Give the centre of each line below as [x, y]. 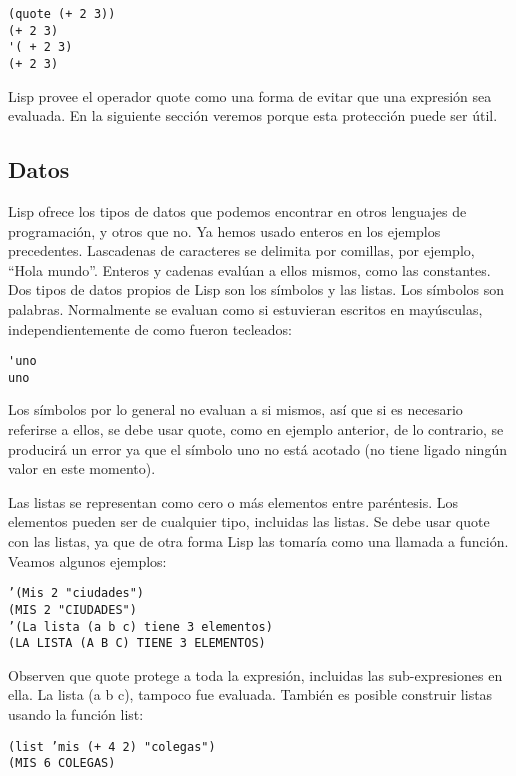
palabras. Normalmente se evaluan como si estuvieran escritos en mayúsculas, [245, 308]
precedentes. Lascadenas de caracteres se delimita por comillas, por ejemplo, [241, 250]
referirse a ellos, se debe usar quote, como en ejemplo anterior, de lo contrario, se [256, 429]
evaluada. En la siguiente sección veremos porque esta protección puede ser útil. [253, 115]
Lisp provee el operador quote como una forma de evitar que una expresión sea [250, 95]
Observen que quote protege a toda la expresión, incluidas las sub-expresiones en [255, 674]
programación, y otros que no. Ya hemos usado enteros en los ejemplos [224, 230]
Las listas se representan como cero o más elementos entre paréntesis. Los [233, 501]
